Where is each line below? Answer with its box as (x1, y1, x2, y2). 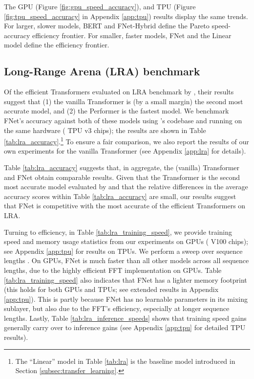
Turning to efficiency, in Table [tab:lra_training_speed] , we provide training (4, 226, 233, 237)
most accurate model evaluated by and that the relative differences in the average (4, 181, 248, 192)
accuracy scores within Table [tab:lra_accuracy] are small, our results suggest (4, 191, 236, 201)
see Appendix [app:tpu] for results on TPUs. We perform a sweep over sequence (4, 245, 243, 256)
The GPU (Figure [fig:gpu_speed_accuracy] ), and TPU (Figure (4, 1, 196, 11)
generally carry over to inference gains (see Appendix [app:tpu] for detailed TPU (4, 322, 246, 333)
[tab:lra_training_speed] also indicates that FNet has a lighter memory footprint (4, 274, 247, 285)
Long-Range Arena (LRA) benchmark (4, 64, 200, 79)
